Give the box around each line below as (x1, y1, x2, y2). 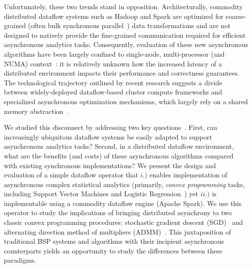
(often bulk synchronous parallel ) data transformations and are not (28, 20, 231, 31)
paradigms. (4, 255, 37, 265)
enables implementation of (149, 170, 227, 180)
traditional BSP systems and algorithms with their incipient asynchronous (4, 236, 224, 246)
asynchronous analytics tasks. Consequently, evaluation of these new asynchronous (4, 39, 248, 49)
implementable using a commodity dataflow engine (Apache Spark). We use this (4, 198, 242, 208)
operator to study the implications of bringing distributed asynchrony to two (4, 207, 232, 218)
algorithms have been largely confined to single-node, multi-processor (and (4, 48, 225, 59)
